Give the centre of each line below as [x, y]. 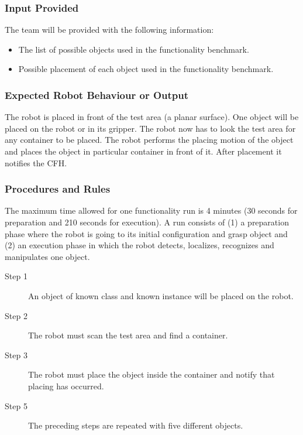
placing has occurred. [66, 386]
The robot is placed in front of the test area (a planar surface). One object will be [152, 117]
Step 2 [16, 315]
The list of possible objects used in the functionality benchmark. [134, 49]
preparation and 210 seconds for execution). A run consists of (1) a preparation [147, 222]
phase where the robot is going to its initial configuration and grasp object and [146, 233]
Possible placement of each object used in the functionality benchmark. [146, 69]
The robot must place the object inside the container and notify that [151, 374]
